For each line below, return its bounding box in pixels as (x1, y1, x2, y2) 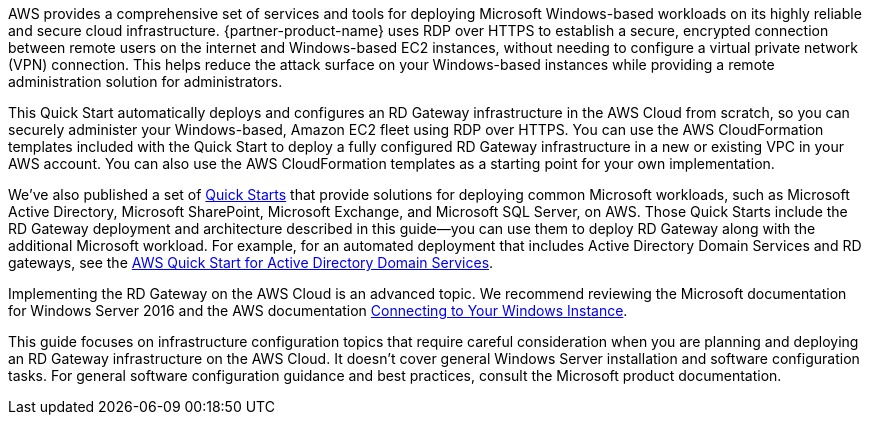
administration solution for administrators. (8, 73, 283, 90)
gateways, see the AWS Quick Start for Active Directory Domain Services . (8, 254, 494, 271)
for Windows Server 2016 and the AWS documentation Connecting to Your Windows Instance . (8, 302, 628, 319)
